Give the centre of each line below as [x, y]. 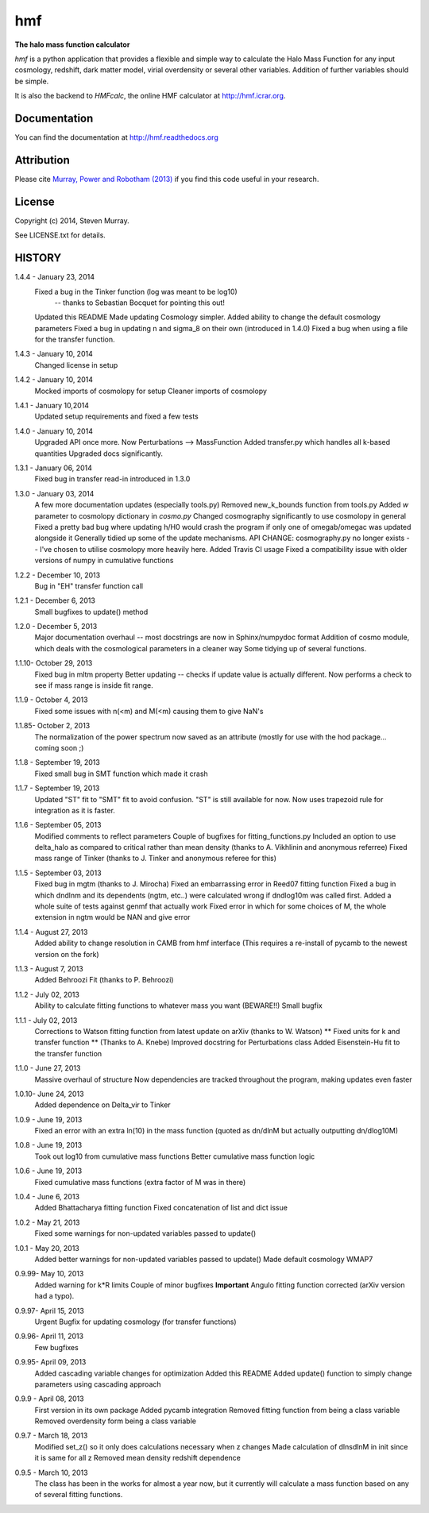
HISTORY [38, 258]
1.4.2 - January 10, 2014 [54, 380]
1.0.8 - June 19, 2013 [48, 1145]
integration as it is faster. [75, 810]
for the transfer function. [75, 340]
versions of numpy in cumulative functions [104, 561]
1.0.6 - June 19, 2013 [48, 1171]
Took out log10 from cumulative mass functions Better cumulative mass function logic [175, 1156]
